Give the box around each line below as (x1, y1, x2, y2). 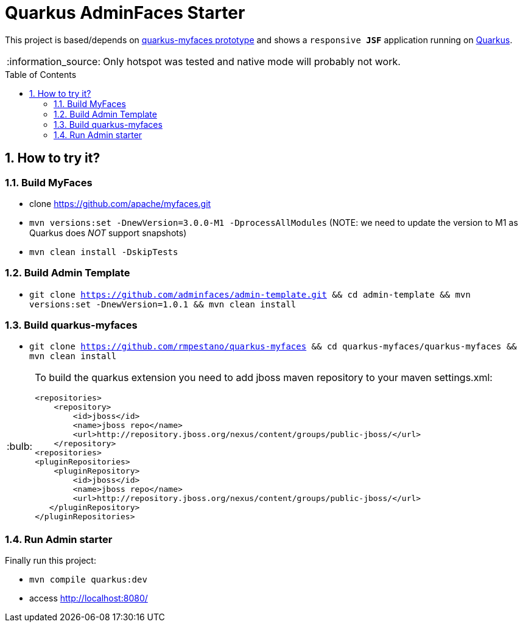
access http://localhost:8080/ (29, 593, 148, 604)
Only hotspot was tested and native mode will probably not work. (103, 55, 401, 68)
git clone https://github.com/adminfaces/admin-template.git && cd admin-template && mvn (29, 289, 471, 299)
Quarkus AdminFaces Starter (5, 2, 245, 23)
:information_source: (7, 55, 101, 68)
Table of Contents (5, 69, 77, 80)
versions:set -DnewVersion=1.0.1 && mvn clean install (29, 299, 297, 309)
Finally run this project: (5, 555, 96, 566)
